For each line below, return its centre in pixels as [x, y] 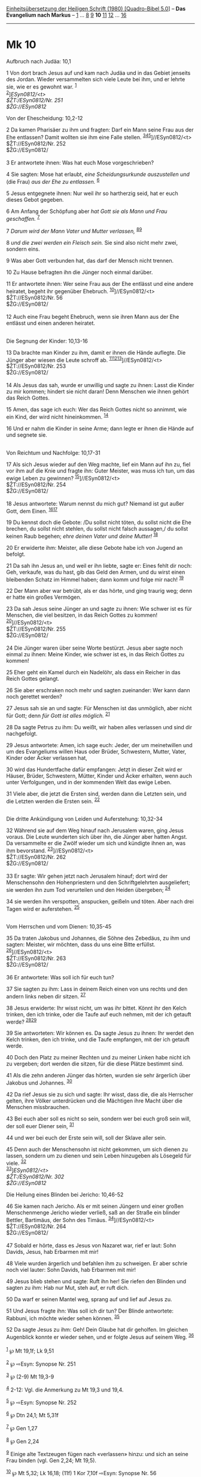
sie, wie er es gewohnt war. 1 [42, 86]
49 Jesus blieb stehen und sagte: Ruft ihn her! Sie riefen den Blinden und [96, 1281]
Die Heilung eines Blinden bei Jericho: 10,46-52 [65, 1195]
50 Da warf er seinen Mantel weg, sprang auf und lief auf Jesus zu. [89, 1299]
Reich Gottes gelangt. [33, 679]
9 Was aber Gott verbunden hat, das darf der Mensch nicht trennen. [90, 260]
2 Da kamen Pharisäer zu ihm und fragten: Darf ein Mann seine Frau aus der [100, 130]
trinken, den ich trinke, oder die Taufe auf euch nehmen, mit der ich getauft [99, 1014]
